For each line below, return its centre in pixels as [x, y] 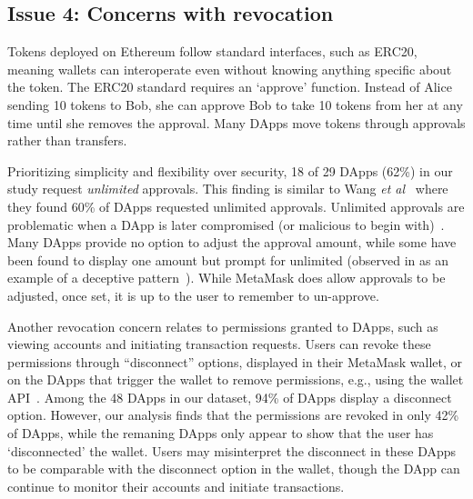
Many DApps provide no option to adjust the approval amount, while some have [232, 242]
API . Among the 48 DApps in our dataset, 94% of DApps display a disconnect [230, 397]
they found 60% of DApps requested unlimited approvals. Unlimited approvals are [236, 206]
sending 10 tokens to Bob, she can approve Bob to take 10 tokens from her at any [235, 104]
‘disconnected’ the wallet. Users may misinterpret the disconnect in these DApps [232, 450]
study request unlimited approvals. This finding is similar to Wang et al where [228, 189]
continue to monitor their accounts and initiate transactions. [176, 486]
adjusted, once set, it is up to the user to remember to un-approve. [193, 295]
